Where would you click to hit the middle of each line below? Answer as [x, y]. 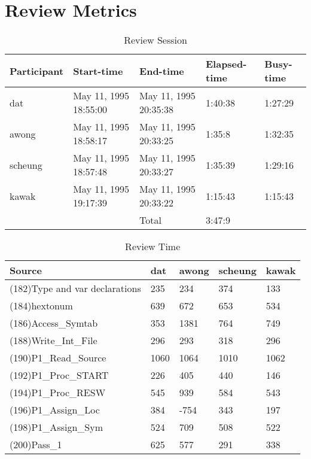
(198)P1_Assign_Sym [56, 427]
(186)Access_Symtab [54, 323]
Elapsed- [226, 64]
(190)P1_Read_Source [58, 358]
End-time [162, 71]
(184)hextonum [41, 306]
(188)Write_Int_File [54, 341]
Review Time [153, 247]
